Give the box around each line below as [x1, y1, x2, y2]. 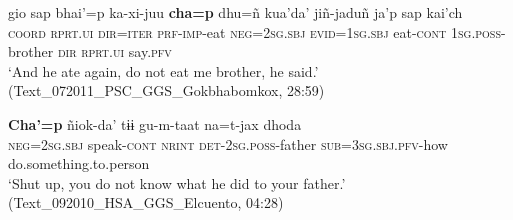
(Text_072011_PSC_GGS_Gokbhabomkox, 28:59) [8, 80, 325, 101]
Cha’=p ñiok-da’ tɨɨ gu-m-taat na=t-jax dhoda [8, 113, 302, 134]
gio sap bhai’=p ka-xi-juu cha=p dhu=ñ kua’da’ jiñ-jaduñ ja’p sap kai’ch [8, 2, 463, 22]
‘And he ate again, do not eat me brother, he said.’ [8, 60, 319, 81]
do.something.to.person [8, 153, 150, 174]
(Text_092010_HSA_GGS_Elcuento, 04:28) [8, 192, 284, 213]
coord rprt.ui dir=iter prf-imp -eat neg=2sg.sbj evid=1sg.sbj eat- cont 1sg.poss [8, 21, 501, 42]
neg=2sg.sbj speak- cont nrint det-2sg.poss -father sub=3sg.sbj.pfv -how [8, 133, 448, 154]
